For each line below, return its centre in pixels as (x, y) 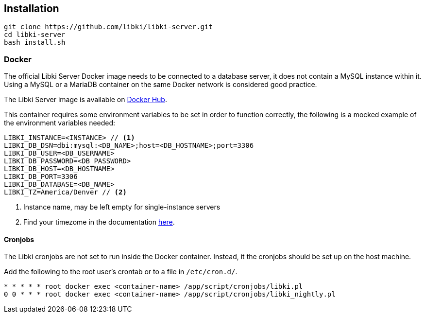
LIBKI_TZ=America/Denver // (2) (65, 192)
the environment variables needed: (60, 123)
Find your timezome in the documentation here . (99, 222)
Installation (32, 9)
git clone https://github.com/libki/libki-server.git (108, 27)
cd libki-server (35, 35)
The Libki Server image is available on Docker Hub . (85, 100)
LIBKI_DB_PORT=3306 (41, 177)
